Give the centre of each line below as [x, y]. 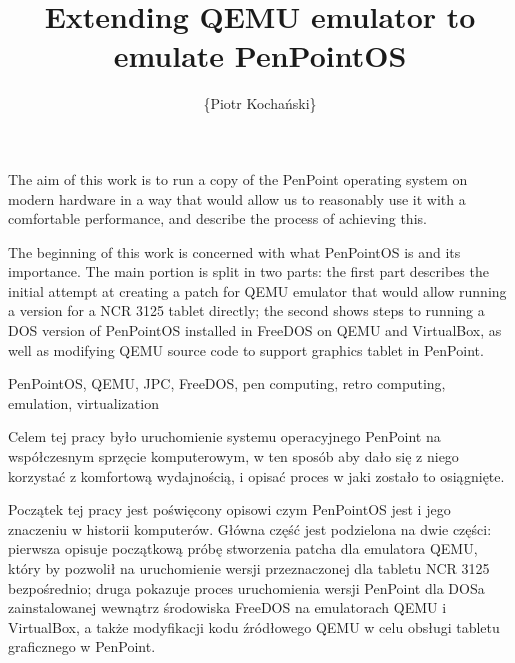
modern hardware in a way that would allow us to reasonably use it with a [237, 198]
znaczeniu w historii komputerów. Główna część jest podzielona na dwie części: [250, 528]
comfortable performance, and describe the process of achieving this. [217, 218]
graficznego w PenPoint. [82, 646]
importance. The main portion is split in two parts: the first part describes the [248, 271]
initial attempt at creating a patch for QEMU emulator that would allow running [257, 290]
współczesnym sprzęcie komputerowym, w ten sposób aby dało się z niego [233, 456]
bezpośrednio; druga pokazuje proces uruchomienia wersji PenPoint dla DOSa [246, 587]
